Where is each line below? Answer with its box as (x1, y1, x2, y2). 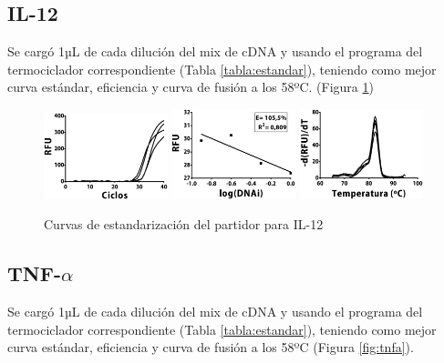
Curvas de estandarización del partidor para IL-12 (44, 215, 324, 234)
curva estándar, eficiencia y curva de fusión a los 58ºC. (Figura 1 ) (7, 77, 374, 96)
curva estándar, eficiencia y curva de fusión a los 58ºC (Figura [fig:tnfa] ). (7, 338, 414, 357)
